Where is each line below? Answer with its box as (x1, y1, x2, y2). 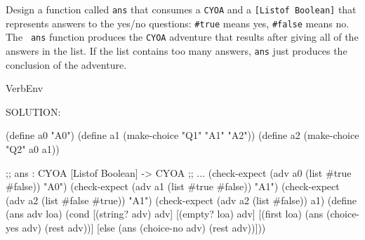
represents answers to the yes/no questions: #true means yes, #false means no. (6, 15, 350, 30)
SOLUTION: (6, 104, 61, 119)
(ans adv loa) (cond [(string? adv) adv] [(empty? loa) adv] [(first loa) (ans (6, 206, 324, 221)
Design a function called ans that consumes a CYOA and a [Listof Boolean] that (6, 2, 357, 16)
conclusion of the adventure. (6, 57, 127, 72)
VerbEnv (6, 81, 44, 95)
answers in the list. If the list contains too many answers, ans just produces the (6, 43, 347, 58)
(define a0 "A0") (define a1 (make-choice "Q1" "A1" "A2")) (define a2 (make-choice (6, 128, 359, 142)
